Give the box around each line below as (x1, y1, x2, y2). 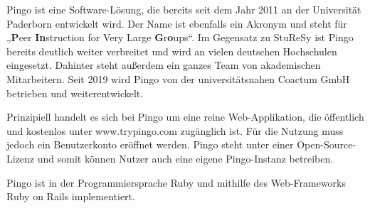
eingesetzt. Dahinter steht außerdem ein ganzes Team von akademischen (6, 58, 321, 72)
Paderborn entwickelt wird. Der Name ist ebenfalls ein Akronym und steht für (6, 16, 347, 31)
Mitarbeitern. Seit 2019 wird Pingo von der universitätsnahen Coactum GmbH (6, 71, 350, 86)
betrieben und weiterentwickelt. (6, 85, 144, 100)
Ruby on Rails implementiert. (6, 189, 135, 204)
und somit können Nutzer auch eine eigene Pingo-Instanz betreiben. (37, 150, 334, 165)
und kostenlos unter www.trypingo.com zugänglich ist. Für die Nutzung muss (6, 123, 344, 138)
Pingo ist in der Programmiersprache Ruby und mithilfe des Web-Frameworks (6, 175, 346, 190)
